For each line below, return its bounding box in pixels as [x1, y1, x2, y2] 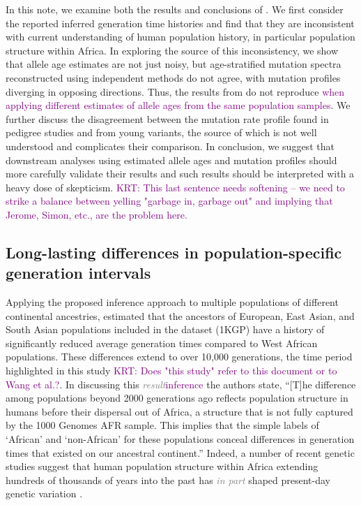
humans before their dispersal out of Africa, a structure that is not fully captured [6, 404, 353, 418]
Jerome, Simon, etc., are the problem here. [6, 207, 187, 221]
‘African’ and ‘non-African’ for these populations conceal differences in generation [6, 432, 355, 446]
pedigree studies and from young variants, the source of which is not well [6, 125, 317, 140]
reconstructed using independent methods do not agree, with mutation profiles [6, 70, 341, 85]
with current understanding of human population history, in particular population [6, 29, 355, 44]
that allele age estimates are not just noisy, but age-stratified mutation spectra [6, 57, 341, 71]
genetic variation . [6, 486, 83, 501]
